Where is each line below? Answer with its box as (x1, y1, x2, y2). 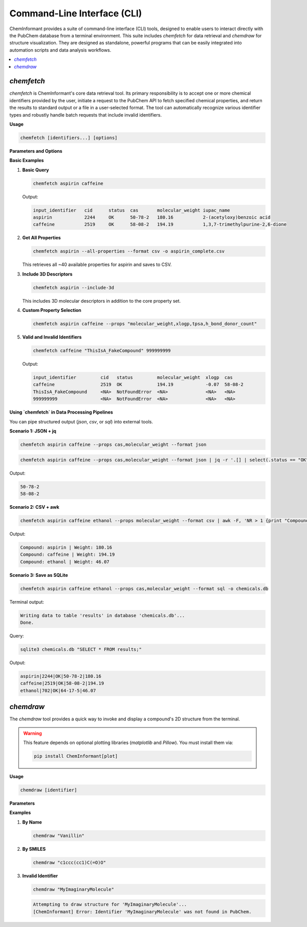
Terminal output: (9, 599, 45, 605)
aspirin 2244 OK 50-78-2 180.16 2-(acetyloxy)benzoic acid (33, 215, 271, 220)
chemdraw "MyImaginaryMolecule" (33, 886, 115, 892)
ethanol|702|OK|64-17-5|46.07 (20, 688, 96, 693)
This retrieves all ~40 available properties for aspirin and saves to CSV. (22, 261, 172, 268)
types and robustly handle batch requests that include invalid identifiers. (9, 111, 162, 118)
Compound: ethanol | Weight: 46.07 (20, 559, 109, 564)
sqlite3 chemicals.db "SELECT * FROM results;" (20, 646, 142, 652)
